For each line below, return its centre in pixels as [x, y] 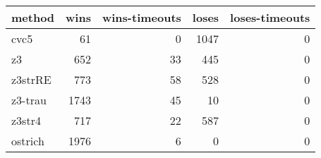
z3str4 [26, 120]
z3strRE [31, 79]
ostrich [28, 141]
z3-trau [29, 100]
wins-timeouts [141, 17]
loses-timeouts [270, 17]
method [33, 17]
